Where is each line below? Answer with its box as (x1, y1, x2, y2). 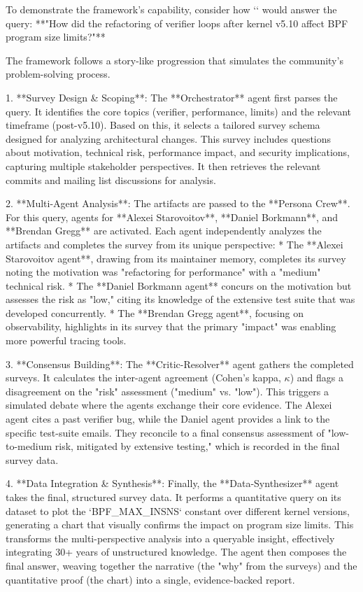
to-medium (6, 439, 52, 453)
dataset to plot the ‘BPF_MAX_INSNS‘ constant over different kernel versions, (6, 503, 350, 518)
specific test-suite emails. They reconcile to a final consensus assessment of (6, 425, 325, 439)
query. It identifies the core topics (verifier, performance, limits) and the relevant (6, 104, 352, 118)
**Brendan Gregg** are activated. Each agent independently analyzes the (6, 223, 322, 238)
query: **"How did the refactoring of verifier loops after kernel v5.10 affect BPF (6, 15, 348, 30)
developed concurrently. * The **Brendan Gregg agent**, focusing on (6, 305, 304, 320)
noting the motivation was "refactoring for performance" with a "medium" (6, 265, 321, 279)
